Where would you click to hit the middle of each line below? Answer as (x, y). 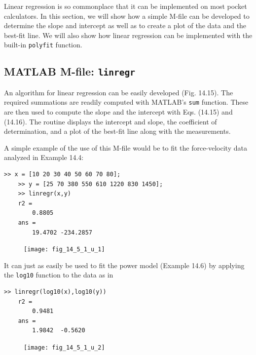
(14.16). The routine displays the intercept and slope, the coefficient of (110, 121)
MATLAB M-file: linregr (70, 71)
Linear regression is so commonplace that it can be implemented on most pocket (126, 6)
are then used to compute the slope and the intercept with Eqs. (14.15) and (118, 112)
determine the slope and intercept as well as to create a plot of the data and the (125, 25)
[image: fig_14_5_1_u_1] (64, 250)
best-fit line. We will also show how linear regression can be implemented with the (128, 35)
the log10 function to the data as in (59, 275)
